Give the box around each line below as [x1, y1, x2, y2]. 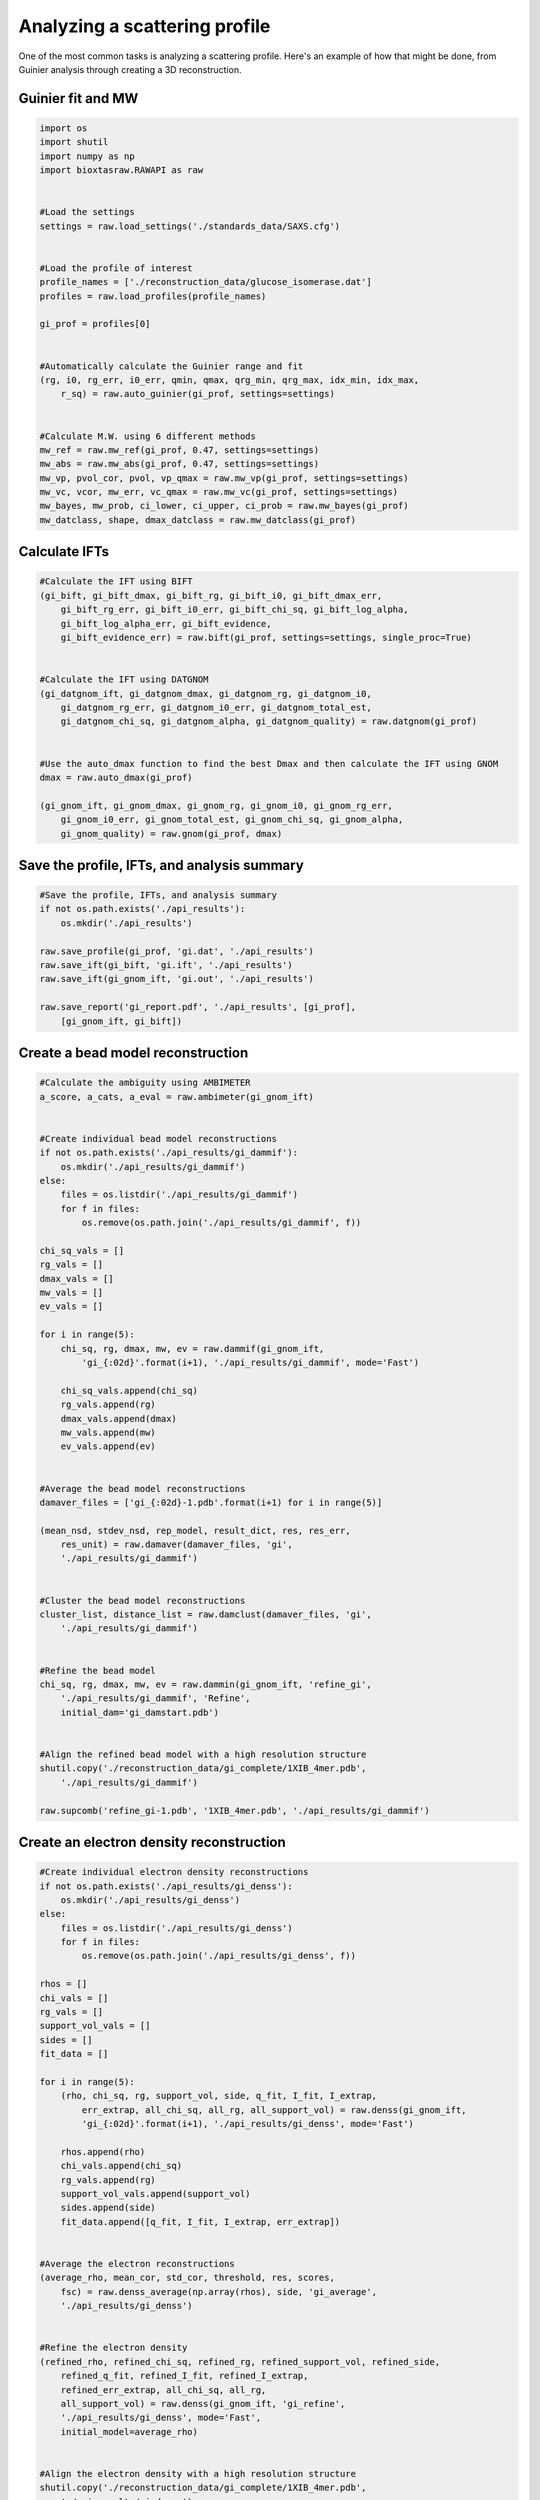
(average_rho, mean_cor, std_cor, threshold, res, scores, [39, 2272, 335, 2284]
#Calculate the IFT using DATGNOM [39, 674, 209, 685]
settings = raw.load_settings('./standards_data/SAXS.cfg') [39, 220, 341, 232]
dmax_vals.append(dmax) [60, 1413, 177, 1424]
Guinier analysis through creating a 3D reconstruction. [18, 63, 242, 75]
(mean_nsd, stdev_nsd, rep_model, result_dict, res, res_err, [39, 1525, 351, 1536]
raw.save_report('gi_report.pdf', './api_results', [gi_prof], [39, 1001, 357, 1013]
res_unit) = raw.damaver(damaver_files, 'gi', [60, 1539, 294, 1550]
